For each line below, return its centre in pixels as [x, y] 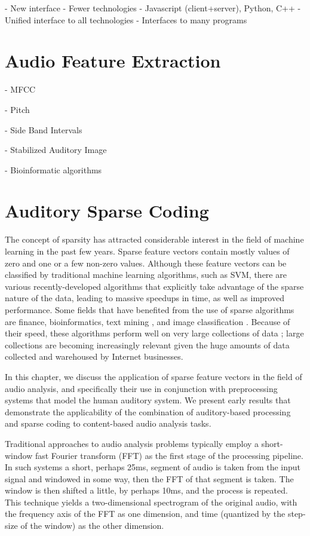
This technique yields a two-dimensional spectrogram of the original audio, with [151, 502]
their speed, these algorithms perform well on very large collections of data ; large [154, 333]
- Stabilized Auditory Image [56, 150]
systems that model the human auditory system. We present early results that [148, 400]
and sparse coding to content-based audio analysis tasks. [108, 423]
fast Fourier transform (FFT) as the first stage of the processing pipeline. [169, 455]
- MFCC [20, 89]
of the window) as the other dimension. [92, 526]
